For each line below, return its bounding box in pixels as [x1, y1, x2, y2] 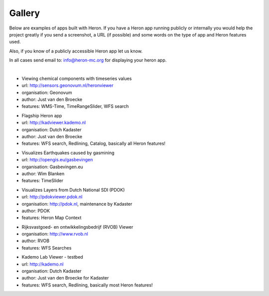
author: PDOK [21, 208, 50, 214]
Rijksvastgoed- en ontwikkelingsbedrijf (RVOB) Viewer [21, 224, 134, 230]
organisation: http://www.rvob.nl [21, 231, 88, 237]
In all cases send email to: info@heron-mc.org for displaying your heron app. [9, 57, 167, 63]
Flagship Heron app [21, 112, 62, 118]
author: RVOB [21, 238, 50, 244]
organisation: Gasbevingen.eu [21, 164, 83, 170]
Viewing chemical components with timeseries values [21, 75, 132, 81]
